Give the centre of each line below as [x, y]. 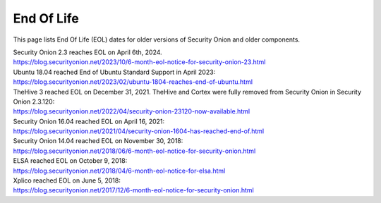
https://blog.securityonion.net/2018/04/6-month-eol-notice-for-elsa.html [119, 171]
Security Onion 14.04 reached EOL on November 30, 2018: [98, 141]
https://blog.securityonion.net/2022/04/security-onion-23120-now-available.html [132, 111]
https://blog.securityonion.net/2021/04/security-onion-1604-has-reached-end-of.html [139, 131]
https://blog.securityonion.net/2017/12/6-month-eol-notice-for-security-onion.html [133, 190]
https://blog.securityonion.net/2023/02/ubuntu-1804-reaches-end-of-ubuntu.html [133, 82]
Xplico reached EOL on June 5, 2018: [67, 180]
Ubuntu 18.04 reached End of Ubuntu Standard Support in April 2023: [114, 72]
